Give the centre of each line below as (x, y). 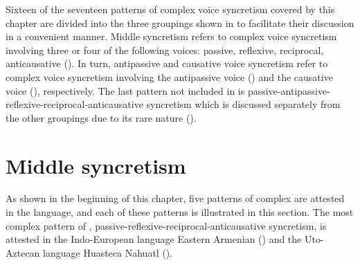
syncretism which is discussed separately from (243, 104)
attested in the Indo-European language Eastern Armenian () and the (154, 239)
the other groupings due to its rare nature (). (101, 117)
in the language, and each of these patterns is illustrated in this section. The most (180, 212)
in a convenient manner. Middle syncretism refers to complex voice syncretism (171, 36)
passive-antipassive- (289, 90)
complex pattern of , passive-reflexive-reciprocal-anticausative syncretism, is (166, 225)
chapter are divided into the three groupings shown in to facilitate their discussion (180, 22)
